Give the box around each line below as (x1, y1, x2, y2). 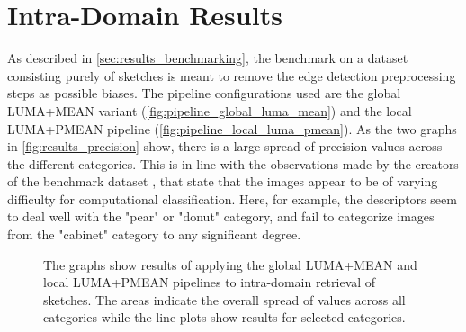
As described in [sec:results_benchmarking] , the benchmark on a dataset (7, 49, 408, 67)
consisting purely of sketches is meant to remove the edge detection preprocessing (7, 66, 456, 85)
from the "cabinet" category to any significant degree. (7, 225, 301, 244)
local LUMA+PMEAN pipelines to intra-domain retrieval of (43, 273, 376, 292)
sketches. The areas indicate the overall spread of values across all (43, 290, 406, 309)
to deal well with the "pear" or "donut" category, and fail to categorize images (7, 207, 435, 226)
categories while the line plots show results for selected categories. (43, 308, 406, 327)
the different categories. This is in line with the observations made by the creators (7, 154, 459, 173)
